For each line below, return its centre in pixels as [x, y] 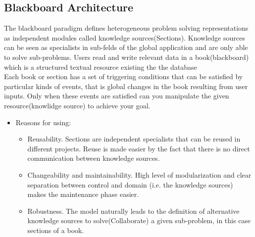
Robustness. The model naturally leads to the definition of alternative [133, 211]
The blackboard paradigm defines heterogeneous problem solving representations [126, 28]
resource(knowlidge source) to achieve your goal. [77, 105]
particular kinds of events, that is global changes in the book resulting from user [126, 86]
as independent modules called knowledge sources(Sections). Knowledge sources [125, 37]
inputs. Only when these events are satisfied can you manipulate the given [117, 96]
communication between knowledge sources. [94, 158]
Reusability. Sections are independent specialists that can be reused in [134, 139]
